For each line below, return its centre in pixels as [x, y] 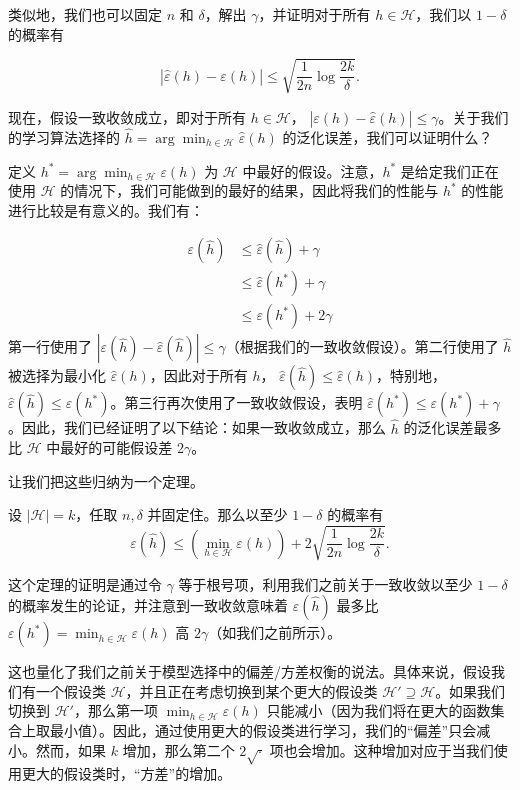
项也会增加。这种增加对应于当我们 [381, 749]
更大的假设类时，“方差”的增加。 [126, 773]
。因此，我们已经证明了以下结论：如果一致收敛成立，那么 [197, 427]
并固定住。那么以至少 [217, 514]
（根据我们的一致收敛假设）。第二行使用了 [362, 346]
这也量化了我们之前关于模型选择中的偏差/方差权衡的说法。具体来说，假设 [249, 671]
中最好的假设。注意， [312, 170]
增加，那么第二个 [178, 749]
